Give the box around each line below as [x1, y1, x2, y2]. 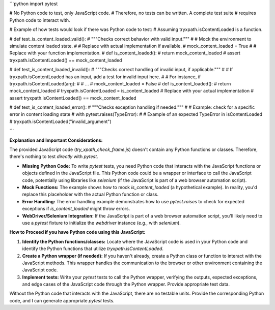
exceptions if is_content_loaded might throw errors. [22, 206, 130, 212]
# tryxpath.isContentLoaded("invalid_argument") [9, 118, 112, 125]
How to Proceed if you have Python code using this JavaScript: [9, 229, 146, 235]
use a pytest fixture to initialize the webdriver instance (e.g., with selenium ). [22, 220, 181, 226]
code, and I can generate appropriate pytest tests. [9, 297, 115, 303]
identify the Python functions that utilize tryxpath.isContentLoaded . [22, 245, 164, 252]
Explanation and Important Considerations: [9, 137, 103, 143]
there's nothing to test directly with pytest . [9, 153, 99, 160]
